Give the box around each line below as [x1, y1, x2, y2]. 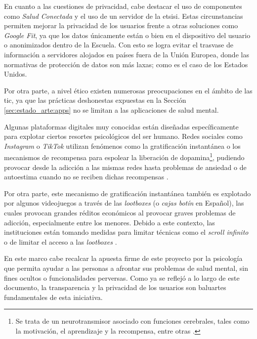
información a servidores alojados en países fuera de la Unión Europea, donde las [4, 49, 249, 59]
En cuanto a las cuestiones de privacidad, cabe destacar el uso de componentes [4, 1, 242, 11]
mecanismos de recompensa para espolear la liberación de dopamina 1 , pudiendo [4, 151, 245, 162]
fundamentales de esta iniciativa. [4, 292, 103, 302]
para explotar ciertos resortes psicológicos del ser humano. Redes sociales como [4, 131, 243, 141]
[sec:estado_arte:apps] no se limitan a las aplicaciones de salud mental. [4, 104, 219, 115]
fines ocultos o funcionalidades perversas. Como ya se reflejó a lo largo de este [4, 272, 240, 283]
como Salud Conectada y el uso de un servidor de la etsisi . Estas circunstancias [4, 10, 243, 21]
